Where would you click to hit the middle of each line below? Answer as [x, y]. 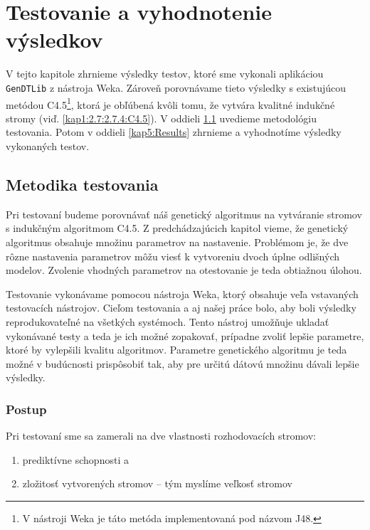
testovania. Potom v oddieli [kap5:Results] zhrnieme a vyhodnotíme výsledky [174, 132]
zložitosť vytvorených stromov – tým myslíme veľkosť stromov [158, 483]
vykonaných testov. [48, 146]
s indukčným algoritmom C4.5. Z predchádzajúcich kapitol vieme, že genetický [177, 228]
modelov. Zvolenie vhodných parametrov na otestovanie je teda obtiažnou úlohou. [184, 270]
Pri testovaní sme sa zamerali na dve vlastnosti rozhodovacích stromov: [161, 436]
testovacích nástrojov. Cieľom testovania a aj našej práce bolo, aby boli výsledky [181, 308]
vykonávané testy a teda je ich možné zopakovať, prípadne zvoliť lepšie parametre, [185, 335]
